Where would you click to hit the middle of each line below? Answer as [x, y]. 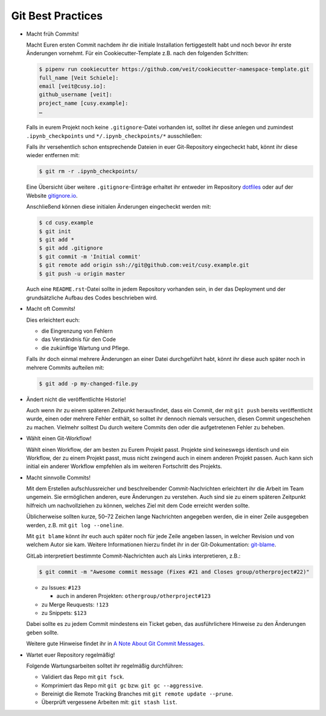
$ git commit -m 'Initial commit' [90, 256]
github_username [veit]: [76, 95]
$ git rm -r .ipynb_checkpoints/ [88, 171]
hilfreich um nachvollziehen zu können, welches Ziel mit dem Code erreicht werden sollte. [138, 506]
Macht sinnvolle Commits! [58, 477]
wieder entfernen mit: [53, 155]
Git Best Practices [57, 16]
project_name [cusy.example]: [84, 103]
